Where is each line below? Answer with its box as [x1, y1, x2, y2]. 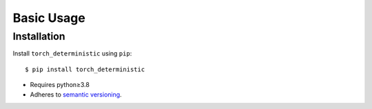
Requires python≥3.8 [30, 81, 90, 89]
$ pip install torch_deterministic [25, 65, 145, 73]
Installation [12, 30, 65, 43]
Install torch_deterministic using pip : [12, 49, 132, 58]
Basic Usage [12, 10, 85, 25]
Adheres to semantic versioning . [30, 90, 122, 99]
